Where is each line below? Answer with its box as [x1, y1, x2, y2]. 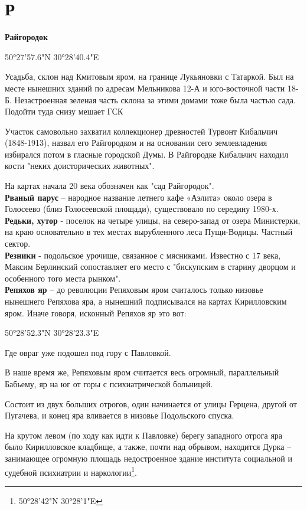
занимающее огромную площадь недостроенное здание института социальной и [5, 452, 292, 464]
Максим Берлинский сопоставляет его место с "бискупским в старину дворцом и [5, 260, 296, 273]
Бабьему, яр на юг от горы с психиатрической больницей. [5, 377, 213, 390]
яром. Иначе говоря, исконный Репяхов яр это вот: [5, 306, 187, 319]
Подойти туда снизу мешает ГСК [5, 105, 123, 117]
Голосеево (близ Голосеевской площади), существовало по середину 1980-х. [5, 202, 279, 215]
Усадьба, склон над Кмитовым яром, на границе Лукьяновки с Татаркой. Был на [5, 70, 294, 83]
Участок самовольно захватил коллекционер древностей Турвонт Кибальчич [5, 125, 277, 137]
